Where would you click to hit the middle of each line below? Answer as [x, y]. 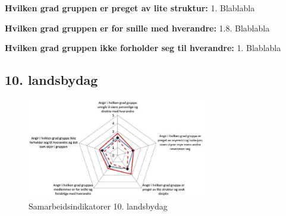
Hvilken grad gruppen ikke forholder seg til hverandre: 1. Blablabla [143, 48]
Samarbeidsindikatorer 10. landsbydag [98, 206]
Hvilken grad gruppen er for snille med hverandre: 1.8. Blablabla [137, 28]
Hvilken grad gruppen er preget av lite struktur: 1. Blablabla [130, 8]
